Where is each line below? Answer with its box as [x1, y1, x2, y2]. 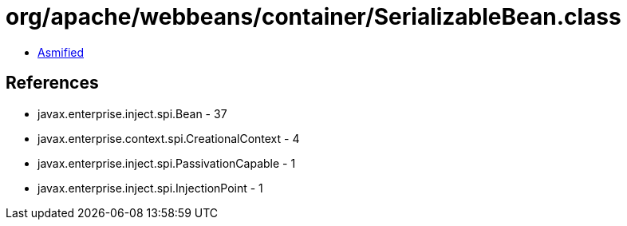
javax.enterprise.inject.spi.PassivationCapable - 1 [37, 156, 296, 170]
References [6, 73, 99, 93]
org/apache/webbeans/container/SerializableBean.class [6, 3, 621, 30]
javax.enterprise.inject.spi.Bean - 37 [37, 106, 227, 121]
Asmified [37, 45, 85, 59]
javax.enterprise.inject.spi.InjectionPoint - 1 [37, 180, 263, 195]
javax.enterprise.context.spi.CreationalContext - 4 [37, 131, 300, 145]
